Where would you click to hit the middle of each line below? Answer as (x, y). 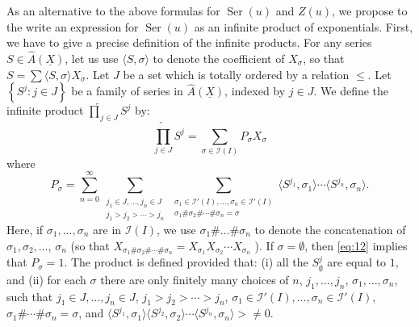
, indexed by (255, 91)
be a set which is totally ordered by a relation (236, 74)
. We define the (351, 91)
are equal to (357, 262)
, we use (176, 229)
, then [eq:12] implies (356, 245)
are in (107, 229)
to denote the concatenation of (330, 229)
